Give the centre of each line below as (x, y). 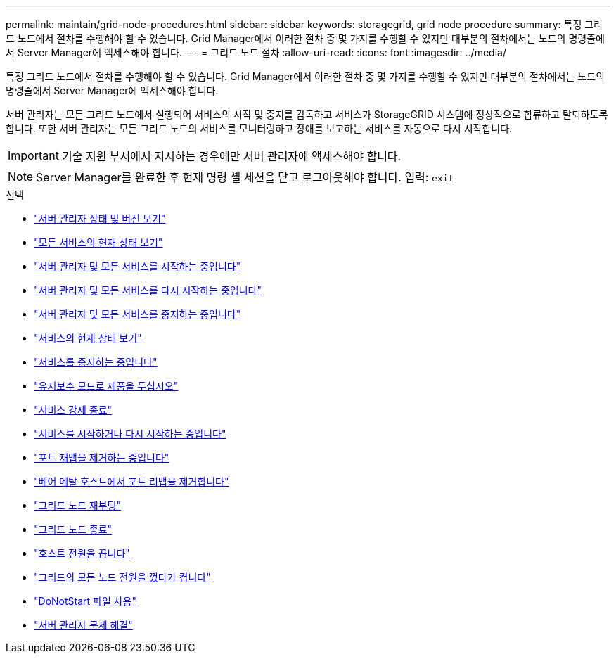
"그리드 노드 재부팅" (77, 505)
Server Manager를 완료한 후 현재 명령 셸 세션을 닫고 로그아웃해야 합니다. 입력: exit (245, 177)
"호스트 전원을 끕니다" (82, 553)
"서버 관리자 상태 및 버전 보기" (100, 218)
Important (33, 155)
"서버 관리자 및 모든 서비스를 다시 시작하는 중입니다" (148, 290)
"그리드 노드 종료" (73, 529)
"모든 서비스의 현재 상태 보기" (98, 242)
